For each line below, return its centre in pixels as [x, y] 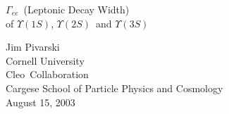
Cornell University [45, 60]
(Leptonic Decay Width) [76, 9]
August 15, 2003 [41, 102]
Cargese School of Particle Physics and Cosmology [114, 88]
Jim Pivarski [33, 47]
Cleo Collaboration [47, 74]
